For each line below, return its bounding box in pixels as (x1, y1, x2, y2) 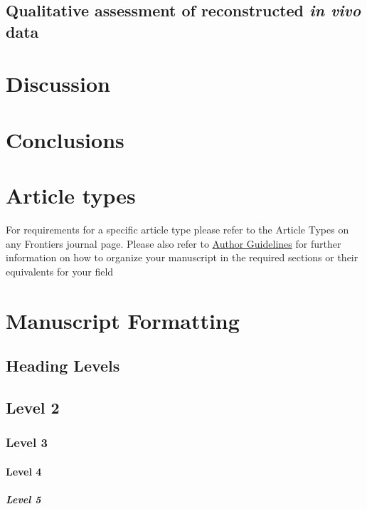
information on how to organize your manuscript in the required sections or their (6, 250, 358, 265)
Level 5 (6, 491, 41, 506)
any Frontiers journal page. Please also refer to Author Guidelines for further (6, 236, 341, 251)
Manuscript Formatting (6, 305, 240, 335)
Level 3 (6, 434, 48, 451)
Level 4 (6, 463, 42, 478)
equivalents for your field (6, 263, 114, 278)
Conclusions (6, 125, 124, 154)
